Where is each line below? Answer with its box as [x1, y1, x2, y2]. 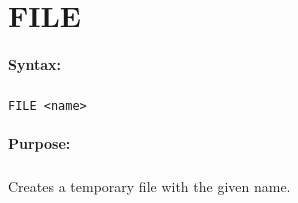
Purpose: [8, 133, 71, 154]
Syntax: [8, 53, 61, 74]
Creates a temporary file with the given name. [8, 176, 291, 197]
